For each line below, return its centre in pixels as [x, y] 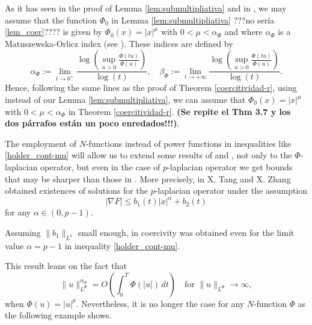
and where [243, 32]
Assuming [23, 232]
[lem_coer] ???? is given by [54, 32]
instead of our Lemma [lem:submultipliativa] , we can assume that [125, 99]
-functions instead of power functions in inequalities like [188, 143]
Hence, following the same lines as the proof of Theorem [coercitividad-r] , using [151, 88]
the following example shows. [58, 315]
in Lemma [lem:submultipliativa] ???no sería [193, 20]
